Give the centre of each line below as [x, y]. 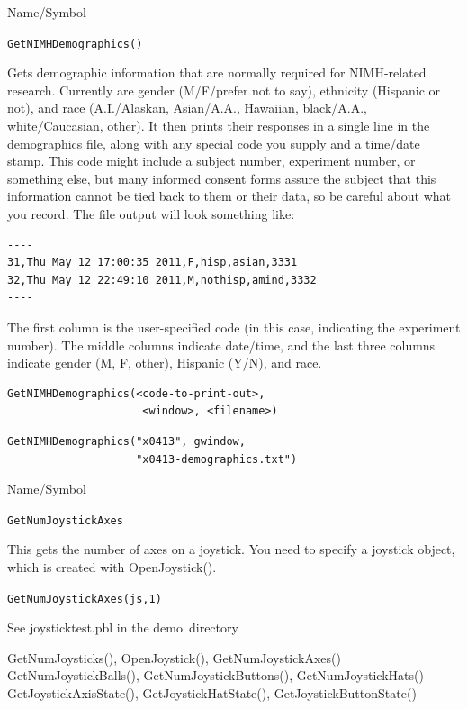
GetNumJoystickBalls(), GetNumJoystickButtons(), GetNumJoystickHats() [216, 675]
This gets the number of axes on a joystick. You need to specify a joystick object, [231, 549]
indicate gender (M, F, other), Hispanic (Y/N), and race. [165, 363]
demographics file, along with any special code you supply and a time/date [214, 143]
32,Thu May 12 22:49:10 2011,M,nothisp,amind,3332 [162, 280]
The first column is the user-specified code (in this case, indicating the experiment [234, 327]
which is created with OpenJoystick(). [112, 566]
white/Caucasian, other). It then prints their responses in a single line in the [219, 126]
